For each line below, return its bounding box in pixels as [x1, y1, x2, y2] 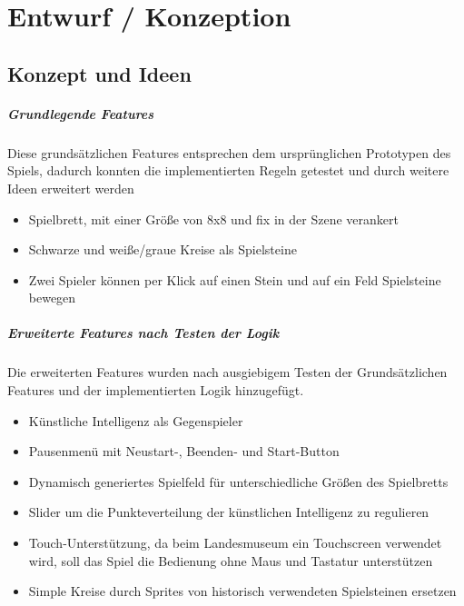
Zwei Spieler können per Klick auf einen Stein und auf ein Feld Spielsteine [28, 270, 441, 289]
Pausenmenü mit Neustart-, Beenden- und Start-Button [28, 442, 340, 461]
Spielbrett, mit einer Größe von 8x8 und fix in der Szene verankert [28, 209, 399, 228]
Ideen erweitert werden [7, 178, 134, 197]
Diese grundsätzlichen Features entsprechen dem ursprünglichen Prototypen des [7, 143, 451, 162]
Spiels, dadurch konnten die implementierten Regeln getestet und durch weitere [7, 161, 449, 180]
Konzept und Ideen [7, 59, 192, 87]
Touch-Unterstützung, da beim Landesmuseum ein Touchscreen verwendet [28, 533, 442, 551]
